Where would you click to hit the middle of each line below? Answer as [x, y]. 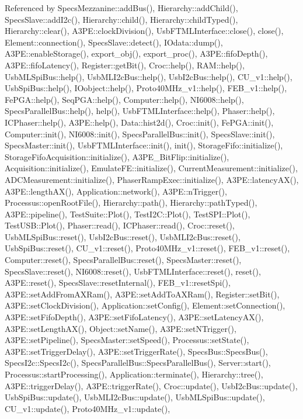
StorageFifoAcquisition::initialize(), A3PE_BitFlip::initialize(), [117, 156]
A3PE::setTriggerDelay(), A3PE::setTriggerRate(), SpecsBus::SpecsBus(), [136, 351]
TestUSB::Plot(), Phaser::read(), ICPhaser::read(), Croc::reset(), [120, 225]
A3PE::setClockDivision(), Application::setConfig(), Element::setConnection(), [145, 305]
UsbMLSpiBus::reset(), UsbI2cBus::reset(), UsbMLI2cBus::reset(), [123, 236]
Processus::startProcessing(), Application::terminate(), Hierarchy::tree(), [134, 374]
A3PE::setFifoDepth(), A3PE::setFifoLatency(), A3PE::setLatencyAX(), [134, 317]
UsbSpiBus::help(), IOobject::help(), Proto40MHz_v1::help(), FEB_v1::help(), [146, 88]
